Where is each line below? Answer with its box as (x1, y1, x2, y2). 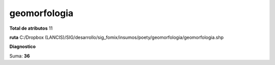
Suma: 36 (9, 53, 30, 59)
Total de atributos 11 (9, 25, 53, 31)
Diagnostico (9, 43, 36, 50)
